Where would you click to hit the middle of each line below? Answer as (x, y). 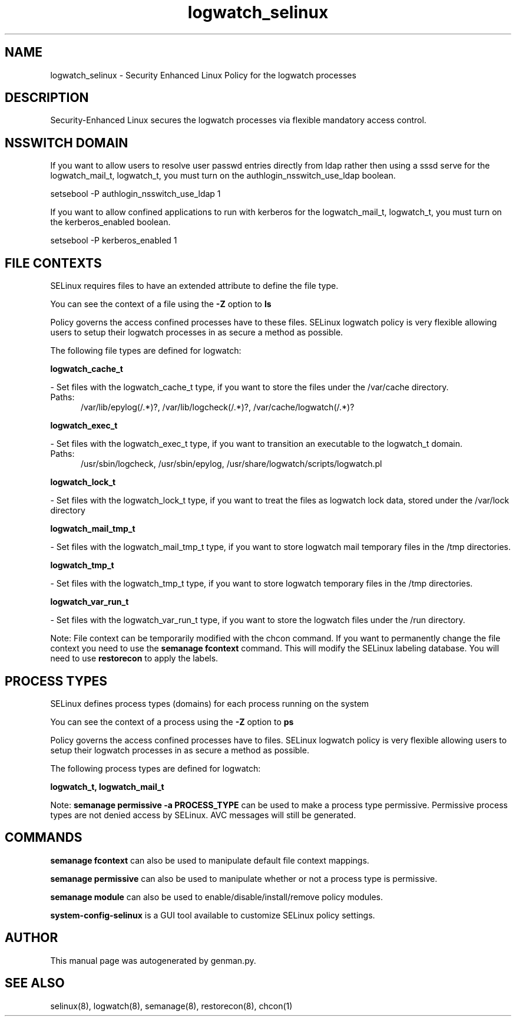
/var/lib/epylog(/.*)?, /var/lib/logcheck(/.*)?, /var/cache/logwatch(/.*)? (218, 407)
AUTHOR (32, 938)
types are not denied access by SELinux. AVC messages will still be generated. (203, 815)
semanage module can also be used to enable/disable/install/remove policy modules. (217, 897)
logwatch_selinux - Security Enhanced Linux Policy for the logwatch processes (203, 75)
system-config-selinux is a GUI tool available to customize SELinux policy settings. (213, 915)
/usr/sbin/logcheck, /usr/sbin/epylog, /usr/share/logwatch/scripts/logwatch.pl (231, 464)
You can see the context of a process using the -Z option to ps (172, 722)
